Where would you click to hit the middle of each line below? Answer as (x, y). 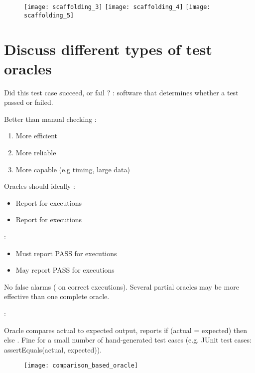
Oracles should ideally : (40, 186)
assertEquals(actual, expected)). (53, 349)
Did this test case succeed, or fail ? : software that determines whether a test (121, 92)
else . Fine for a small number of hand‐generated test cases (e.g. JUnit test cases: (128, 340)
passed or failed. (29, 102)
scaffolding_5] (49, 15)
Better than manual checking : (50, 119)
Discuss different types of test (108, 49)
